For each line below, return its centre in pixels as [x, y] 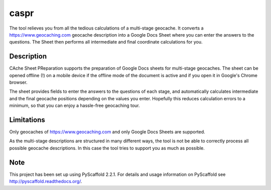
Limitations [27, 120]
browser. [18, 82]
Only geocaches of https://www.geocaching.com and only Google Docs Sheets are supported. [107, 132]
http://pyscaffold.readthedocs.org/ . [46, 181]
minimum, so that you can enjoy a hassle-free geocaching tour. [75, 106]
